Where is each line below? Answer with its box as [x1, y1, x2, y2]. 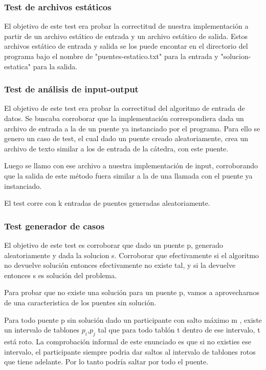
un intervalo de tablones [4, 324, 80, 335]
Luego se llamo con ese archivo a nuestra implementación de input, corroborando [4, 160, 258, 171]
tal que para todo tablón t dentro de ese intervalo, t [98, 324, 260, 335]
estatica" [4, 61, 31, 71]
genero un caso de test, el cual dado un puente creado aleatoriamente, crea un [4, 133, 249, 144]
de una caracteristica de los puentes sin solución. [4, 297, 157, 307]
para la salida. [33, 61, 78, 71]
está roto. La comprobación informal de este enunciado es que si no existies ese [4, 336, 251, 346]
